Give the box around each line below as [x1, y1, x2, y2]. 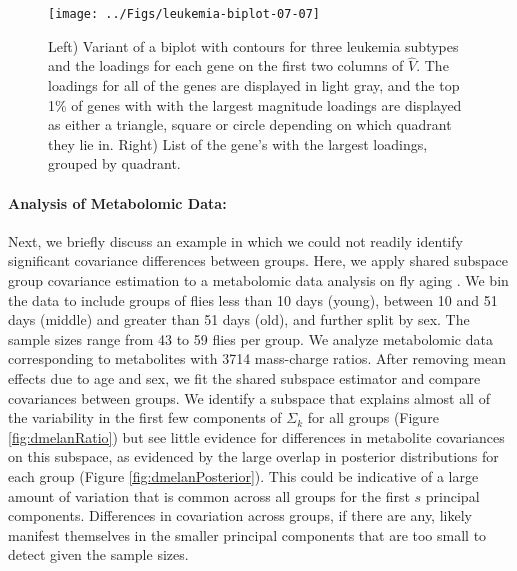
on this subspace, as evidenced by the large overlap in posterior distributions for [8, 446, 499, 467]
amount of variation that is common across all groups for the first [8, 485, 410, 506]
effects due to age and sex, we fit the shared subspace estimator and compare [8, 367, 481, 388]
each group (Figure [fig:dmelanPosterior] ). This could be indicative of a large [8, 465, 479, 486]
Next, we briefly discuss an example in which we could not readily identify [8, 230, 463, 251]
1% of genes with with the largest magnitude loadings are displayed [48, 94, 462, 115]
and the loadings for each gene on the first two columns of [48, 55, 404, 76]
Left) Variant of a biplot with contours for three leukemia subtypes [48, 35, 459, 56]
